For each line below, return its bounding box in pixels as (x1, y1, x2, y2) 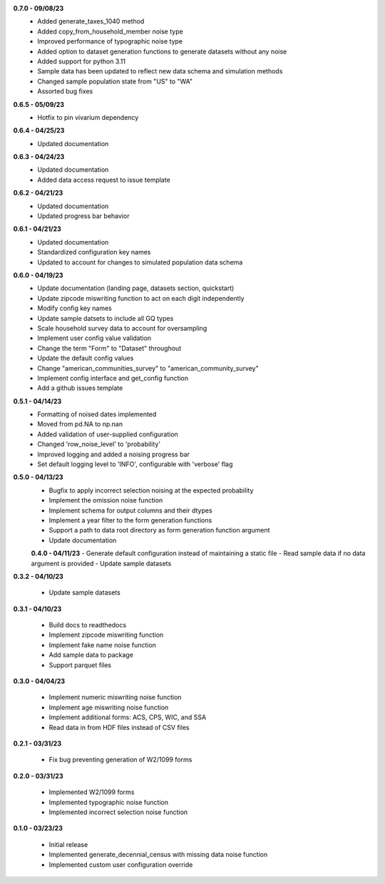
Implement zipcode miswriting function (48, 631, 164, 639)
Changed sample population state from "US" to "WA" (37, 77, 193, 86)
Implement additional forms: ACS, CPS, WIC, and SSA (48, 713, 207, 721)
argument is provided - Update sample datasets (31, 559, 172, 567)
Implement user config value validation (37, 334, 152, 342)
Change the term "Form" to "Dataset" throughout (37, 344, 182, 352)
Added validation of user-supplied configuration (37, 430, 178, 438)
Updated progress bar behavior (37, 212, 130, 220)
